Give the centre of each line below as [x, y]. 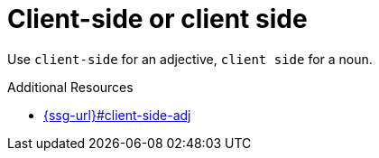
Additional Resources [70, 87]
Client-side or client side [157, 19]
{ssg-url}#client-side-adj [117, 115]
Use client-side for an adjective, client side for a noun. [190, 59]
